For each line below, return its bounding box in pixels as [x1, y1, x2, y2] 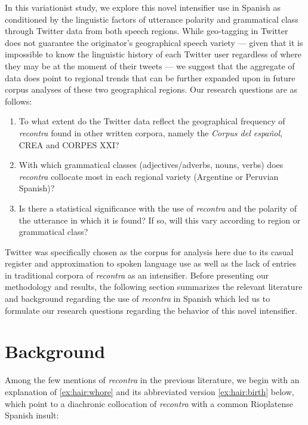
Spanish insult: [5, 409, 59, 421]
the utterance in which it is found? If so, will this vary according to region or [19, 213, 301, 226]
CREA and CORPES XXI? [19, 138, 119, 151]
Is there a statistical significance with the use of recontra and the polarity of [19, 201, 297, 214]
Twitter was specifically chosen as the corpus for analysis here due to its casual [5, 245, 294, 258]
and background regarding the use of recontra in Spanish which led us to [5, 292, 270, 305]
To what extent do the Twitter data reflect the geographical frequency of [19, 115, 285, 127]
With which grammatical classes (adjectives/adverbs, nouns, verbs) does [19, 158, 284, 171]
